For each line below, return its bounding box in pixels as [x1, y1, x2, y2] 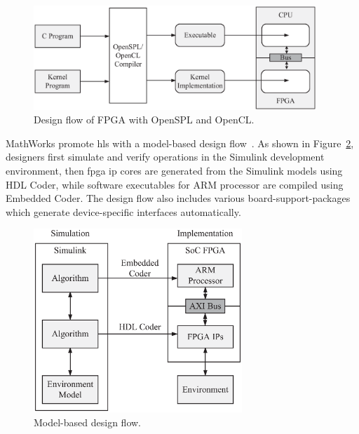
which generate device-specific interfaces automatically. [6, 204, 241, 219]
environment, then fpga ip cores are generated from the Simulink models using [6, 163, 343, 178]
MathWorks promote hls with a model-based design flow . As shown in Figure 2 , [6, 135, 354, 150]
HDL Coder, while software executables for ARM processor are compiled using [6, 177, 344, 191]
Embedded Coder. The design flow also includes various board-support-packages [6, 191, 351, 205]
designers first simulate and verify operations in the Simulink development [6, 149, 325, 164]
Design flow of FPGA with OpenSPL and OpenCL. [34, 112, 255, 127]
